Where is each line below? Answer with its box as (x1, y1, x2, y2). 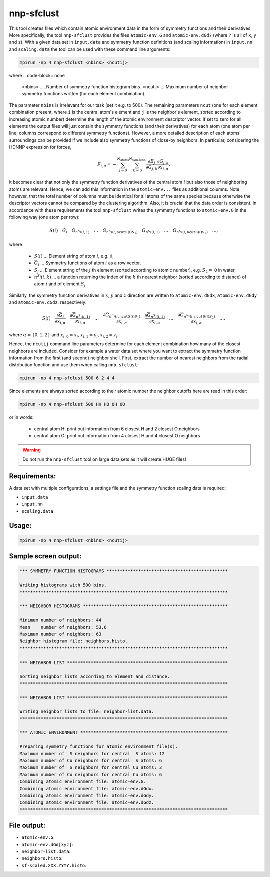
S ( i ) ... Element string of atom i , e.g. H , (34, 253, 114, 259)
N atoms (117, 157, 129, 162)
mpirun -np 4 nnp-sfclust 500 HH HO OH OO (19, 401, 125, 407)
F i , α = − (97, 162, 117, 169)
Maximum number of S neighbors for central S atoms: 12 (19, 751, 165, 756)
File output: (9, 821, 46, 830)
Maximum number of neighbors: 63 (19, 631, 102, 637)
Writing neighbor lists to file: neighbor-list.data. (19, 709, 154, 714)
